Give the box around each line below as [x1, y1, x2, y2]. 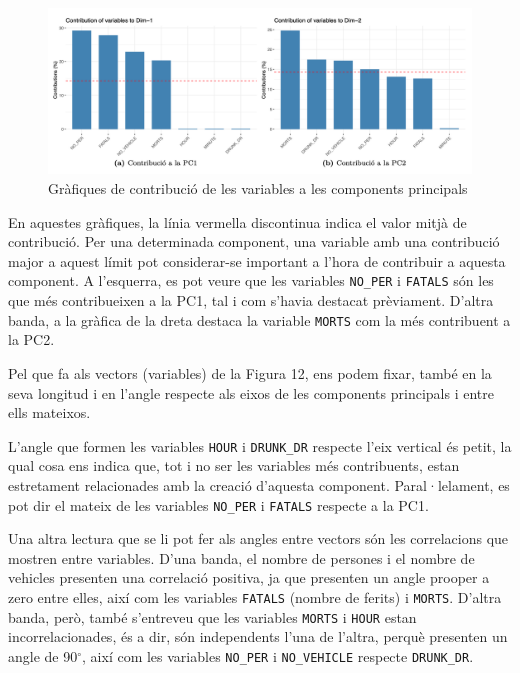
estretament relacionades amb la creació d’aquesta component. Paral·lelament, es [8, 474, 510, 495]
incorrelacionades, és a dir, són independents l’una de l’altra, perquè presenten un [8, 626, 508, 647]
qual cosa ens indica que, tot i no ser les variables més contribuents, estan [8, 455, 460, 476]
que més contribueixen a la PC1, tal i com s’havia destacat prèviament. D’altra [8, 290, 494, 311]
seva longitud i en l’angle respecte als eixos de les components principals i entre [8, 382, 494, 403]
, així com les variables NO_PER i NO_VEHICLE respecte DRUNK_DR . [82, 645, 474, 666]
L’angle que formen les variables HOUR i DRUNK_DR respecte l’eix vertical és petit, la [8, 435, 512, 456]
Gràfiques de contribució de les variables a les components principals [48, 178, 468, 199]
